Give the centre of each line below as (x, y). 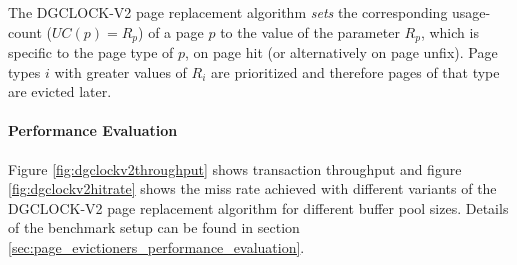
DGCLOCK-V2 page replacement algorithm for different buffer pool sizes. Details (258, 207)
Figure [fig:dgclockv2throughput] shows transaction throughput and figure (235, 168)
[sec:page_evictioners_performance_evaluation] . (156, 247)
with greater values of (120, 71)
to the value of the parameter (310, 31)
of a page (176, 31)
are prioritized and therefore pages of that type (355, 71)
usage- (471, 12)
